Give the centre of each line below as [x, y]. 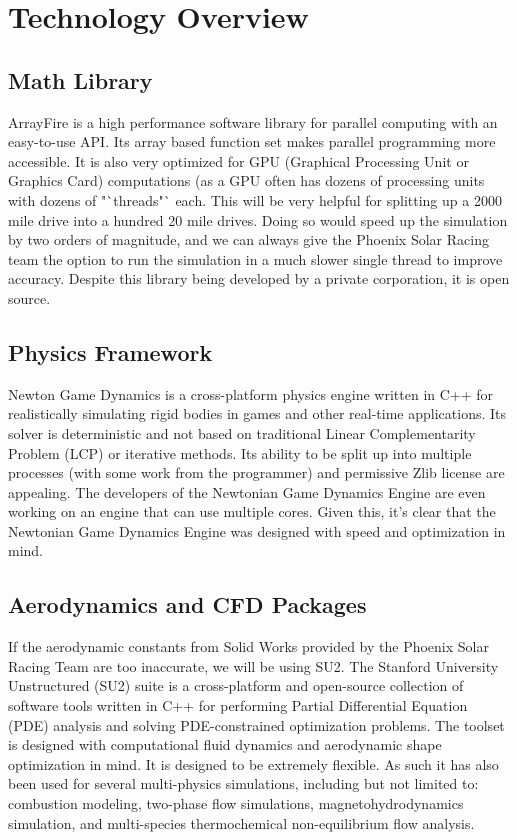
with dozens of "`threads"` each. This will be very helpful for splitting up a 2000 [255, 199]
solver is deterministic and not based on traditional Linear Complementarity [242, 432]
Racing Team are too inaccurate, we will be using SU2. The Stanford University [253, 665]
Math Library [80, 79]
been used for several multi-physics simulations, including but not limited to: [243, 783]
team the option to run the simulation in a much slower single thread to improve [255, 258]
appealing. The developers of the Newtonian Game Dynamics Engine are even [247, 491]
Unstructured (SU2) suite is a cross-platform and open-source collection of [236, 685]
